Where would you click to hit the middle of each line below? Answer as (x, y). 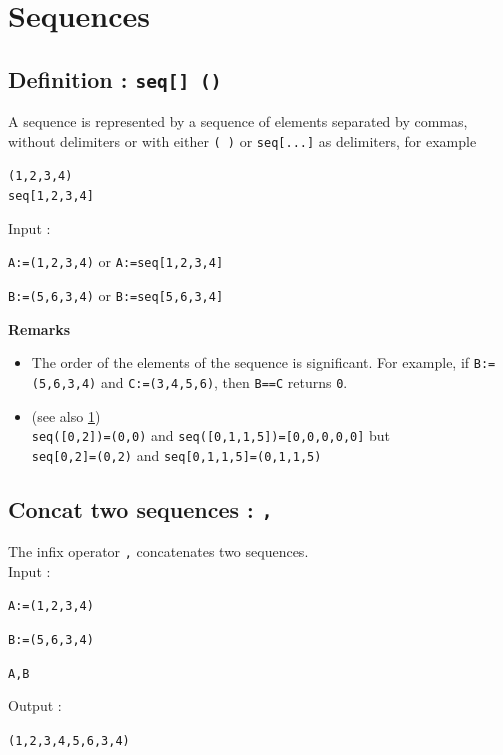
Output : (35, 705)
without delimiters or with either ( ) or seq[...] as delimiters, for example (242, 140)
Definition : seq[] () (115, 78)
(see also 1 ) (66, 415)
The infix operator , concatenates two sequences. (158, 551)
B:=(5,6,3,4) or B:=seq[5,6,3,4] (116, 294)
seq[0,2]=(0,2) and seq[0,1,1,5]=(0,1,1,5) (176, 454)
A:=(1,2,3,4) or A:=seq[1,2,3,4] (116, 261)
